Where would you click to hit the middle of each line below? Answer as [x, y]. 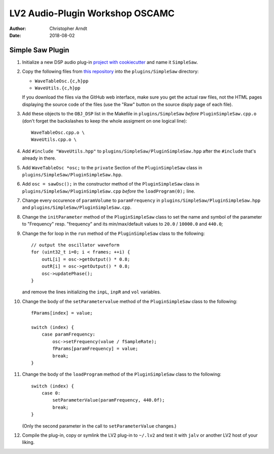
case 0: [51, 393]
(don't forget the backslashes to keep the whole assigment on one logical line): [105, 121]
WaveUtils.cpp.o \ [54, 140]
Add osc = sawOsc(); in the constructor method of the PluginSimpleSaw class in [111, 184]
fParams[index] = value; [62, 313]
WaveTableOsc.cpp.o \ [58, 132]
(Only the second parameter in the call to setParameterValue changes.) [99, 426]
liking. [28, 442]
